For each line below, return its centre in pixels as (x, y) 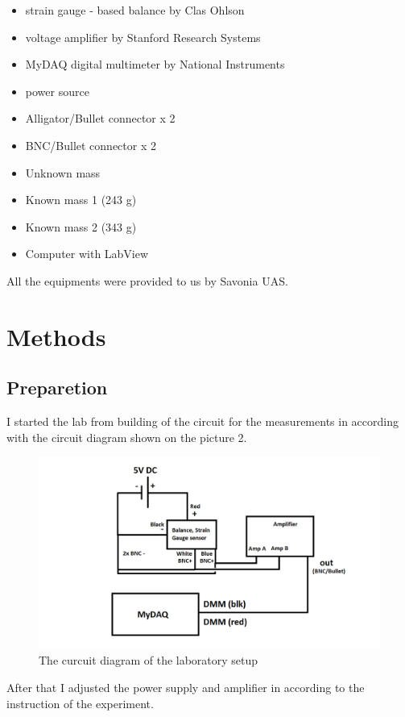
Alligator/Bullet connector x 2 (100, 118)
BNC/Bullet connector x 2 (91, 145)
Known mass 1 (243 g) (81, 200)
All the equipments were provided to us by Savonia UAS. (147, 280)
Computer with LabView (87, 254)
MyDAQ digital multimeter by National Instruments (155, 64)
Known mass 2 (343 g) (81, 226)
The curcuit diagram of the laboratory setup (149, 660)
